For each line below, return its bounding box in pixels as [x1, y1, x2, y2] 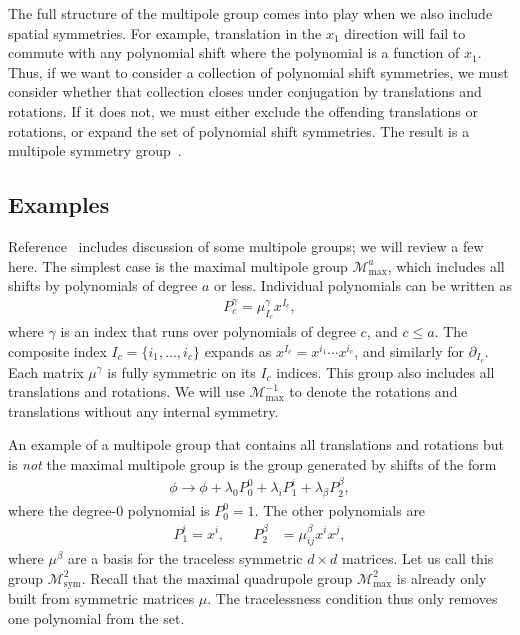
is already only [396, 567, 487, 588]
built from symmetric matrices [8, 588, 195, 609]
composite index [8, 340, 107, 361]
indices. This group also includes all [276, 361, 495, 382]
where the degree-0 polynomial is [8, 500, 210, 521]
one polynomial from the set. [8, 607, 185, 628]
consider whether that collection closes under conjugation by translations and [8, 81, 482, 102]
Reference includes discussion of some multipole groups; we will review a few [8, 235, 484, 256]
